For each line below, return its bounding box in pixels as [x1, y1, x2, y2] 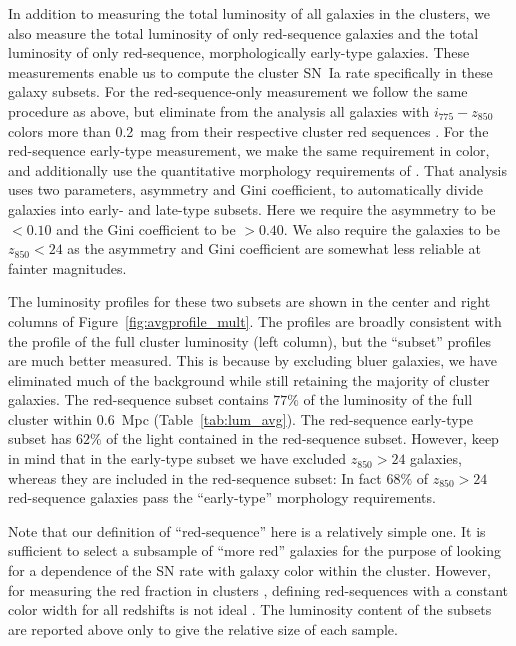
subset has [8, 428, 72, 449]
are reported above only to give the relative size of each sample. [8, 618, 398, 639]
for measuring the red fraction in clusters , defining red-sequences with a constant [8, 579, 509, 600]
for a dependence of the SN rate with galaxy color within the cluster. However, [8, 560, 491, 581]
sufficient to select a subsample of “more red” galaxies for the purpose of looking [8, 540, 501, 561]
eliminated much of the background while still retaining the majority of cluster [8, 369, 490, 390]
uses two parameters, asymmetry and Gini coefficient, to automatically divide [8, 179, 483, 200]
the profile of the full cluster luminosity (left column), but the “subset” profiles [8, 330, 492, 351]
